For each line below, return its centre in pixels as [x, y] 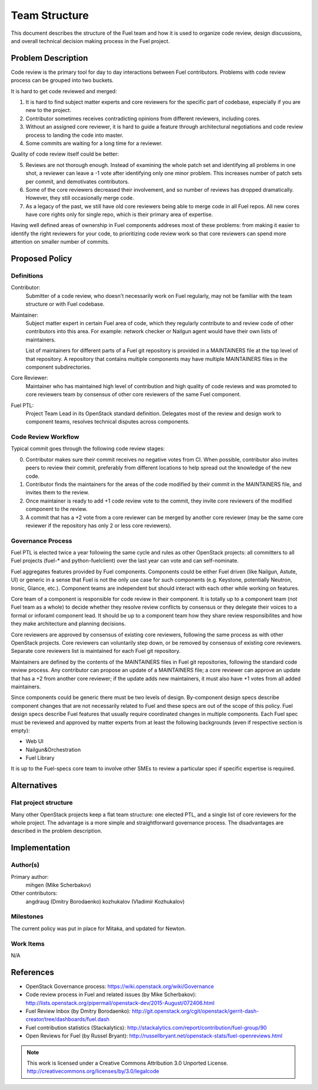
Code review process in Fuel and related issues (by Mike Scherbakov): [111, 994]
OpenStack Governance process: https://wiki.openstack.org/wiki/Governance [120, 986]
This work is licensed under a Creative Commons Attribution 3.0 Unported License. [127, 1063]
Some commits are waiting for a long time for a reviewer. [94, 143]
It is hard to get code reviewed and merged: [64, 91]
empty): [20, 730]
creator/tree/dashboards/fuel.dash [68, 1019]
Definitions [27, 276]
